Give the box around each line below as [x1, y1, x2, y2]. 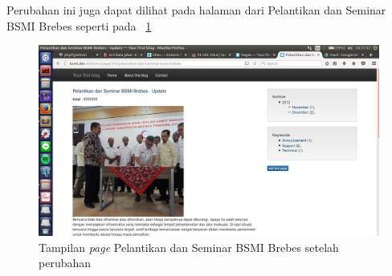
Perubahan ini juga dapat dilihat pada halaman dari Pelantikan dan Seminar [6, 2, 386, 18]
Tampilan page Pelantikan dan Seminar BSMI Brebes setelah [39, 238, 339, 255]
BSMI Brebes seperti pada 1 [6, 17, 152, 34]
